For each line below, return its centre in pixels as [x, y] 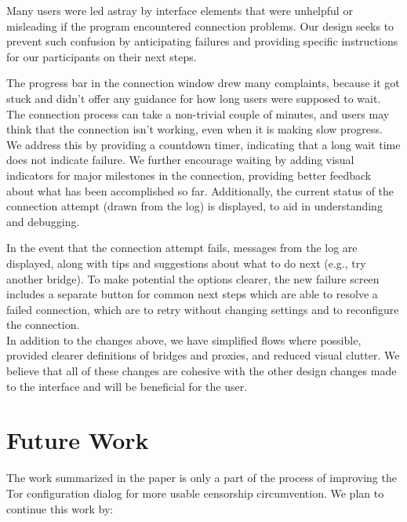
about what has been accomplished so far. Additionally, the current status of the [200, 190]
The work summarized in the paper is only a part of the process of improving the [202, 478]
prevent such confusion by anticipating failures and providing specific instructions [202, 41]
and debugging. [43, 221]
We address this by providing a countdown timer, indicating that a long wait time [203, 144]
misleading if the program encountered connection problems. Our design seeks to [200, 26]
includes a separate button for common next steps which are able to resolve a [192, 294]
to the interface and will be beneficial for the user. [127, 386]
